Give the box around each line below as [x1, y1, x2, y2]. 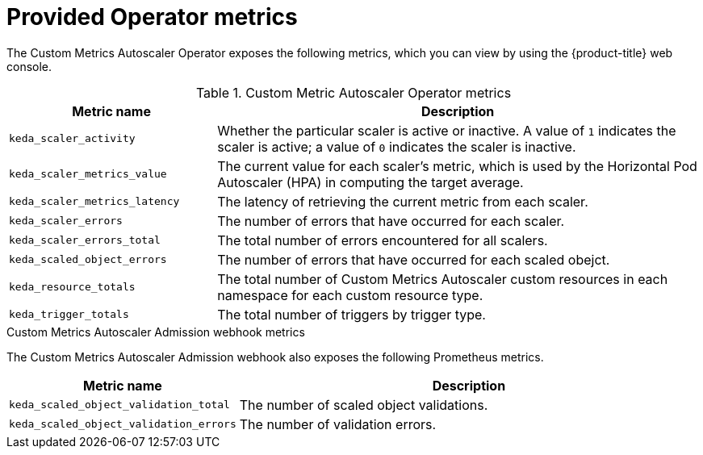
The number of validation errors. [239, 415, 437, 432]
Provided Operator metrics [6, 3, 298, 31]
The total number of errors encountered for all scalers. [217, 232, 548, 248]
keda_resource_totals [9, 281, 136, 294]
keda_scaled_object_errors [9, 253, 167, 266]
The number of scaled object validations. [239, 396, 488, 413]
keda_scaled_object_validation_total [9, 399, 230, 411]
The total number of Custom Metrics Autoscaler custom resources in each [217, 270, 668, 287]
